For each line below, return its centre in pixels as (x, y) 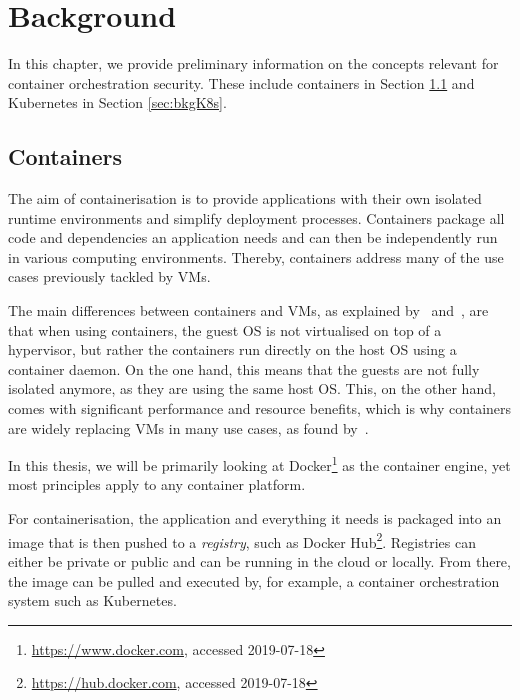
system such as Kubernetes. (92, 600)
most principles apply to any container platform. (157, 484)
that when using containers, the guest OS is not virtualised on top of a (225, 329)
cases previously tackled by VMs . (109, 276)
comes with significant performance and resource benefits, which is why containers (260, 408)
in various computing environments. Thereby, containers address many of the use (256, 256)
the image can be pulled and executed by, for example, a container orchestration (254, 580)
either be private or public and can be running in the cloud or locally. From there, (259, 560)
